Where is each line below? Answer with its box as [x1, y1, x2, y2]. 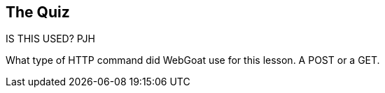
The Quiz [6, 3, 70, 21]
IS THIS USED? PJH [6, 33, 95, 45]
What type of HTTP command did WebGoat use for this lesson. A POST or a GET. [6, 54, 380, 67]
